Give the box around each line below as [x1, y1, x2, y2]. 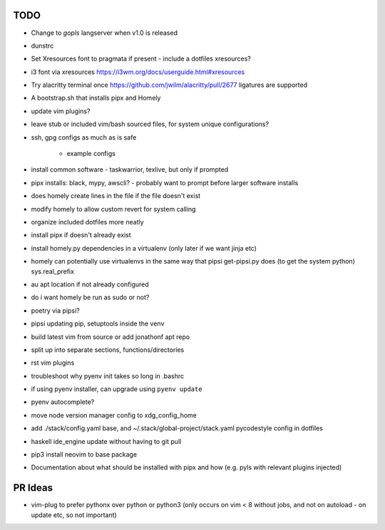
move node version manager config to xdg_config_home [31, 410, 197, 420]
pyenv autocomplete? [31, 397, 95, 406]
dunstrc [31, 41, 54, 50]
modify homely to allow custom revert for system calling [31, 204, 196, 213]
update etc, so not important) [31, 510, 117, 519]
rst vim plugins [31, 358, 75, 367]
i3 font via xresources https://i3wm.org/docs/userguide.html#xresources [31, 68, 245, 76]
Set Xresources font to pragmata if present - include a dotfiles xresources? [31, 54, 251, 63]
